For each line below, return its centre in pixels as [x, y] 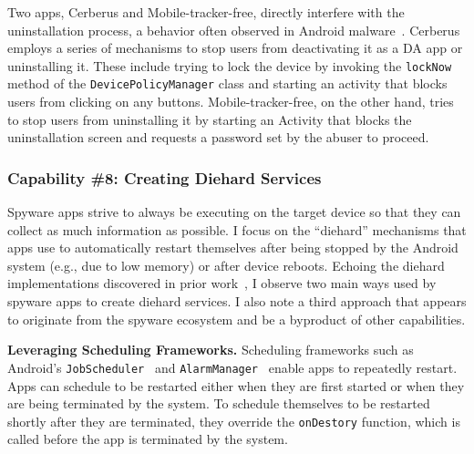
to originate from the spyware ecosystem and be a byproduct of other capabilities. [237, 319]
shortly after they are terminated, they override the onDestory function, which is [234, 421]
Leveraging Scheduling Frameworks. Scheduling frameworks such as [211, 350]
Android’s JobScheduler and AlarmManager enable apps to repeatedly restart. [232, 367]
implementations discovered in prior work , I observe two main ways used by [222, 283]
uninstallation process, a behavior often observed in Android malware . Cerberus [234, 30]
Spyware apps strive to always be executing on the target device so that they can [234, 212]
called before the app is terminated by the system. [148, 439]
